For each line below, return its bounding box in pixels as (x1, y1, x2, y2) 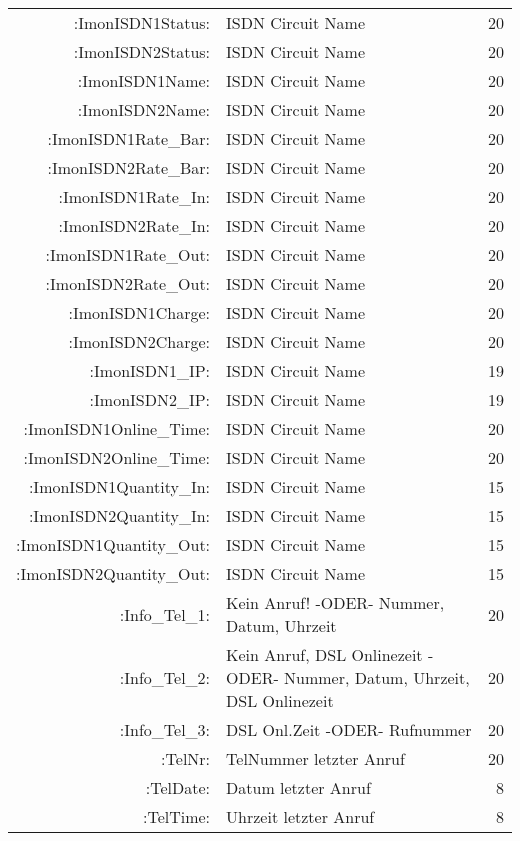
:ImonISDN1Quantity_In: (28, 475, 211, 498)
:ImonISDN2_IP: (89, 388, 211, 411)
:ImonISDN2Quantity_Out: (16, 562, 211, 585)
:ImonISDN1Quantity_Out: (16, 533, 211, 556)
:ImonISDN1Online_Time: (23, 417, 211, 440)
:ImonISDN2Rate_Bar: (47, 156, 211, 179)
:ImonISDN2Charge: (68, 330, 211, 353)
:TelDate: (145, 776, 211, 799)
